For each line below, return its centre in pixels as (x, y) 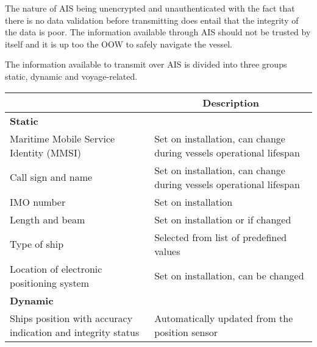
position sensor (186, 332)
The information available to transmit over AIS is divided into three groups (146, 64)
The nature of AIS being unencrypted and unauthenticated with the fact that (150, 8)
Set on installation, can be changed (229, 276)
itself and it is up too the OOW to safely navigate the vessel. (119, 44)
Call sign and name (51, 177)
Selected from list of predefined (221, 237)
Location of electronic (56, 268)
